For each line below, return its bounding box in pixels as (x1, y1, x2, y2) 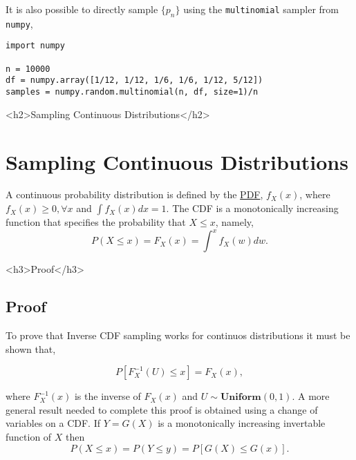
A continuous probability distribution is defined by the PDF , (6, 187, 263, 202)
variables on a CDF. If (6, 416, 101, 430)
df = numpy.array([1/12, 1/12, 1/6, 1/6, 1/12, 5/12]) (6, 75, 263, 86)
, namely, (215, 215, 254, 229)
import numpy (6, 41, 65, 51)
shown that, (6, 341, 56, 356)
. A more (292, 389, 330, 403)
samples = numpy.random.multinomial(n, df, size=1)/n (6, 87, 259, 97)
